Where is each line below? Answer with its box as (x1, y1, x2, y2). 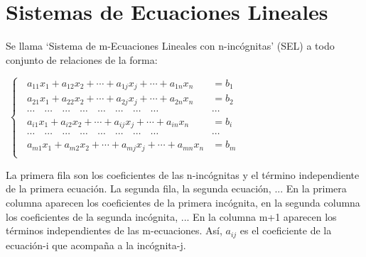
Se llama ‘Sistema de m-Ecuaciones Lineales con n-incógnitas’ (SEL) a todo (6, 38, 335, 53)
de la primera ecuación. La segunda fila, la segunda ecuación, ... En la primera (6, 181, 347, 196)
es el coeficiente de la (239, 223, 332, 238)
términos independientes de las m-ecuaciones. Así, (6, 223, 222, 238)
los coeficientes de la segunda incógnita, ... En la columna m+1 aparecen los (6, 209, 337, 224)
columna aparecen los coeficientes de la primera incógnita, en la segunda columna (6, 195, 360, 210)
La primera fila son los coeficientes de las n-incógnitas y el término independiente (6, 167, 360, 182)
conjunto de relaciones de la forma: (6, 52, 158, 67)
